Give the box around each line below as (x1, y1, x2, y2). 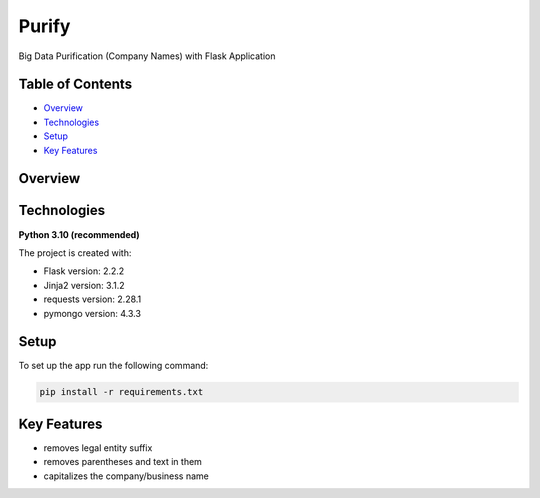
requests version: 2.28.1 (43, 293, 142, 305)
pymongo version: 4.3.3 (43, 307, 142, 319)
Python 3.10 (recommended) (18, 228, 140, 240)
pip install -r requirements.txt (39, 386, 204, 398)
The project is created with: (18, 246, 132, 259)
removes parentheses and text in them (43, 456, 202, 468)
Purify (18, 15, 71, 37)
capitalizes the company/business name (43, 470, 209, 482)
